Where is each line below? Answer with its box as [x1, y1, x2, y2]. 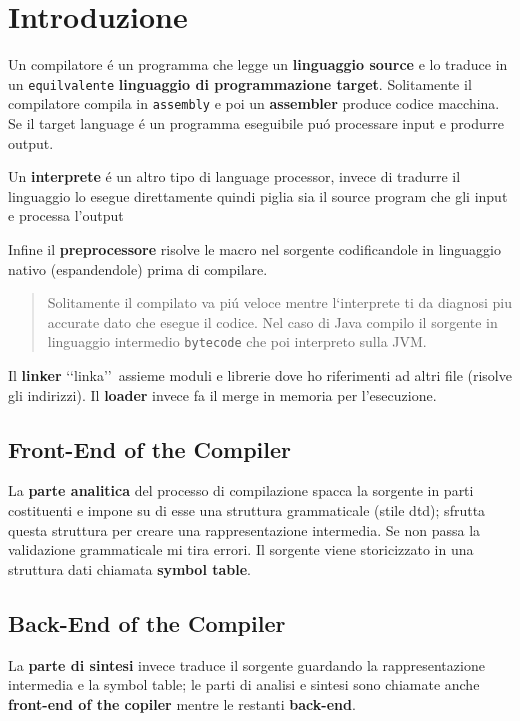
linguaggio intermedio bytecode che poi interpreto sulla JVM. [47, 331, 427, 352]
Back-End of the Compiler [8, 607, 286, 638]
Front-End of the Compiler [8, 433, 292, 464]
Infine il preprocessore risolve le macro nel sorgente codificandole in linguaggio [8, 239, 501, 259]
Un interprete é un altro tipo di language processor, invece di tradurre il [8, 166, 461, 187]
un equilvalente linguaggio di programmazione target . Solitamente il [8, 73, 472, 94]
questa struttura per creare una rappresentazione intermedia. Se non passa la [8, 519, 481, 540]
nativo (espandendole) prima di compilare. [8, 258, 268, 279]
